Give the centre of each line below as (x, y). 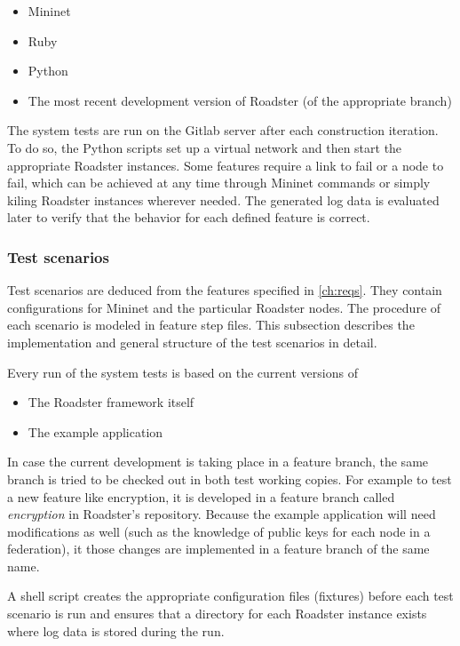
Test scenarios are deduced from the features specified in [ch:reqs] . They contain (225, 290)
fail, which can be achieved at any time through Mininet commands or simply (219, 183)
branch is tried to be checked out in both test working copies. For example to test (230, 479)
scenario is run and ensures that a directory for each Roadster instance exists (217, 614)
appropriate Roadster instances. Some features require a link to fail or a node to (226, 165)
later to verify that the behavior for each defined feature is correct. (189, 217)
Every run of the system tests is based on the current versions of (182, 372)
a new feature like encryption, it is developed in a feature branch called (201, 496)
